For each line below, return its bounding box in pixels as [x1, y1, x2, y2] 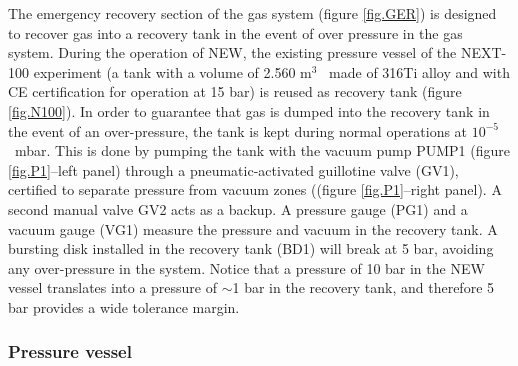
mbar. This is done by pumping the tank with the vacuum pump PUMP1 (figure [14, 140, 510, 161]
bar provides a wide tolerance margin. [8, 296, 240, 317]
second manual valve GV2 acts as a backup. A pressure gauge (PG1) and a [8, 198, 468, 219]
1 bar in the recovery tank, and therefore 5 [232, 277, 495, 298]
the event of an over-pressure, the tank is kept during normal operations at [8, 120, 468, 141]
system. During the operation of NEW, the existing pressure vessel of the [8, 42, 457, 63]
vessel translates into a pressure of [8, 277, 217, 298]
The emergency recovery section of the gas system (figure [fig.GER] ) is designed [8, 3, 497, 23]
